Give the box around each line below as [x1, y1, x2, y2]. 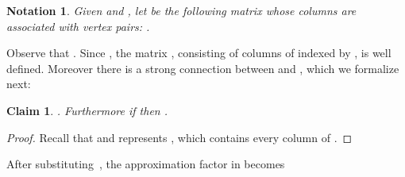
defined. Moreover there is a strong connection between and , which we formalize [6, 60, 399, 76]
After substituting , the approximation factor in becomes [6, 156, 285, 172]
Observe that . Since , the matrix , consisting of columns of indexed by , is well [6, 44, 391, 61]
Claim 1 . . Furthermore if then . [6, 102, 168, 118]
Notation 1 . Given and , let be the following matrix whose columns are [6, 2, 357, 18]
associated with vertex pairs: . [6, 17, 150, 34]
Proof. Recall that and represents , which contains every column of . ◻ [6, 129, 353, 145]
